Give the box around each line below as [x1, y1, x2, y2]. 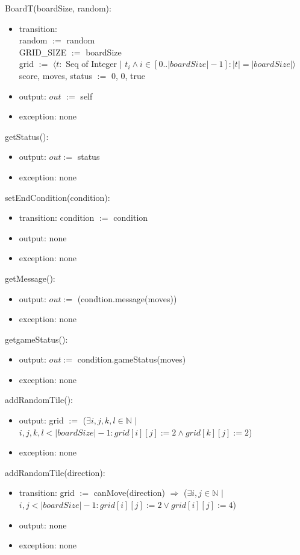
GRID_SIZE [19, 45, 67, 58]
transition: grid [19, 486, 75, 499]
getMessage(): [5, 271, 55, 284]
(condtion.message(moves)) [77, 292, 177, 305]
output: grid [19, 414, 64, 427]
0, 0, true [111, 69, 145, 81]
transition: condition [19, 211, 95, 224]
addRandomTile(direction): [5, 466, 105, 478]
